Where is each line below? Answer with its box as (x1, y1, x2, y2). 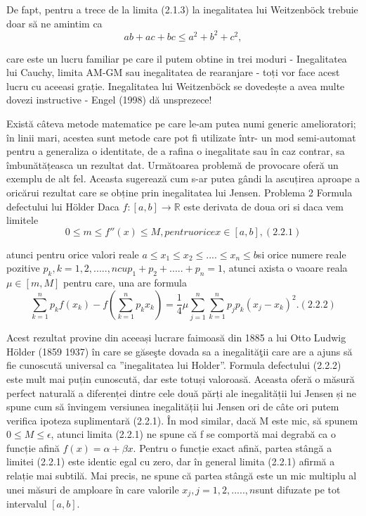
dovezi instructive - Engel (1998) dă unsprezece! (6, 92, 212, 107)
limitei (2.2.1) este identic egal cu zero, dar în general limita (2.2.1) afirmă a (6, 454, 335, 469)
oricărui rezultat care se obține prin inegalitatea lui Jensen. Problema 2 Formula (6, 185, 353, 200)
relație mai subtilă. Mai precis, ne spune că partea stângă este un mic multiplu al (6, 468, 357, 483)
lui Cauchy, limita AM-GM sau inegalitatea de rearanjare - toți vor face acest (6, 65, 340, 80)
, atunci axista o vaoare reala (223, 260, 348, 275)
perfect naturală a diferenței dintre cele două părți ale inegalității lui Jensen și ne (6, 385, 356, 400)
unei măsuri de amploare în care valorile (6, 482, 179, 496)
